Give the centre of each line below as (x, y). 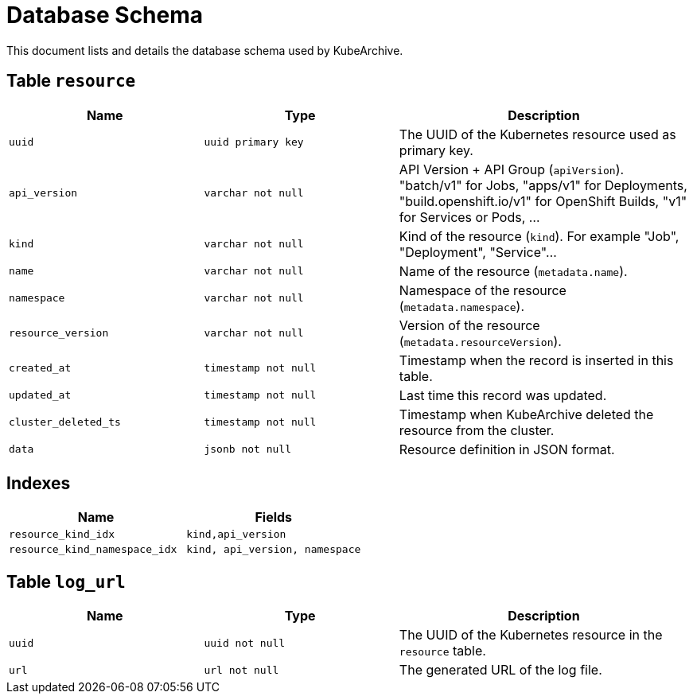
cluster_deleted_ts (65, 422)
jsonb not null (247, 449)
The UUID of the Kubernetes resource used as (537, 134)
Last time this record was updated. (503, 395)
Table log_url (66, 581)
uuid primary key (254, 142)
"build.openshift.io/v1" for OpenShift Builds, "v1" (543, 201)
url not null (241, 670)
